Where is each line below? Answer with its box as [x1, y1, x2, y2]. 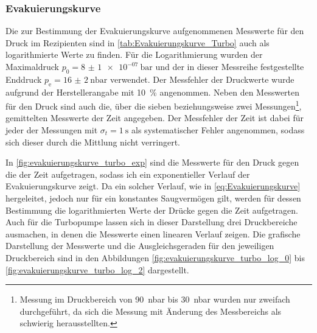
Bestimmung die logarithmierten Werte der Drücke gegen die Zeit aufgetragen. [5, 203, 298, 216]
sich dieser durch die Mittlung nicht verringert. [5, 135, 180, 148]
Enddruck [5, 72, 42, 85]
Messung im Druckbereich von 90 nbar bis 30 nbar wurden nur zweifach [19, 293, 290, 306]
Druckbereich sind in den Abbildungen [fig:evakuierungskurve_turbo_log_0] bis [5, 251, 305, 264]
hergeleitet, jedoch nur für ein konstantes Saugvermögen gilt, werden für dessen [5, 192, 301, 204]
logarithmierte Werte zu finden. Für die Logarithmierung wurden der [5, 48, 263, 61]
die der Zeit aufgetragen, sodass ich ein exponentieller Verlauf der [5, 167, 250, 180]
